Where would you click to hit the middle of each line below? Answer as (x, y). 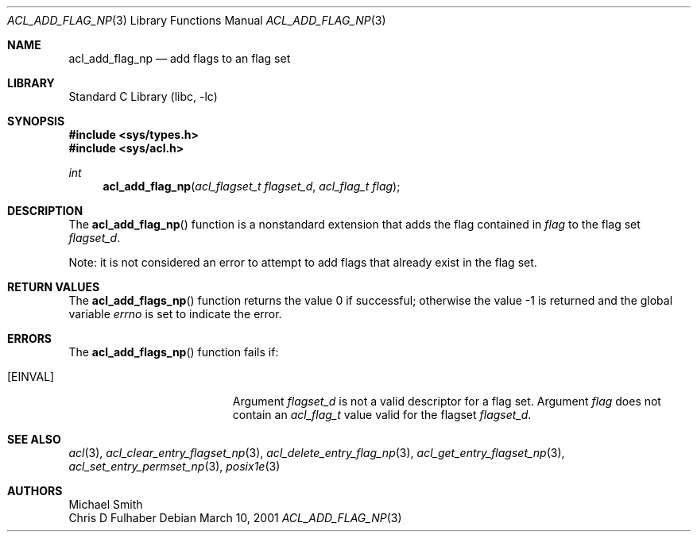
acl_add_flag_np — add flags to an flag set (180, 58)
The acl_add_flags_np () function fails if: (174, 352)
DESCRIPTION (45, 211)
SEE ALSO (34, 439)
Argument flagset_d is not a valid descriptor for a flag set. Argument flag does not (447, 401)
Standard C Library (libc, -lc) (143, 96)
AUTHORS (35, 491)
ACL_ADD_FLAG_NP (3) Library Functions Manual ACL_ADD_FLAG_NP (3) (197, 20)
